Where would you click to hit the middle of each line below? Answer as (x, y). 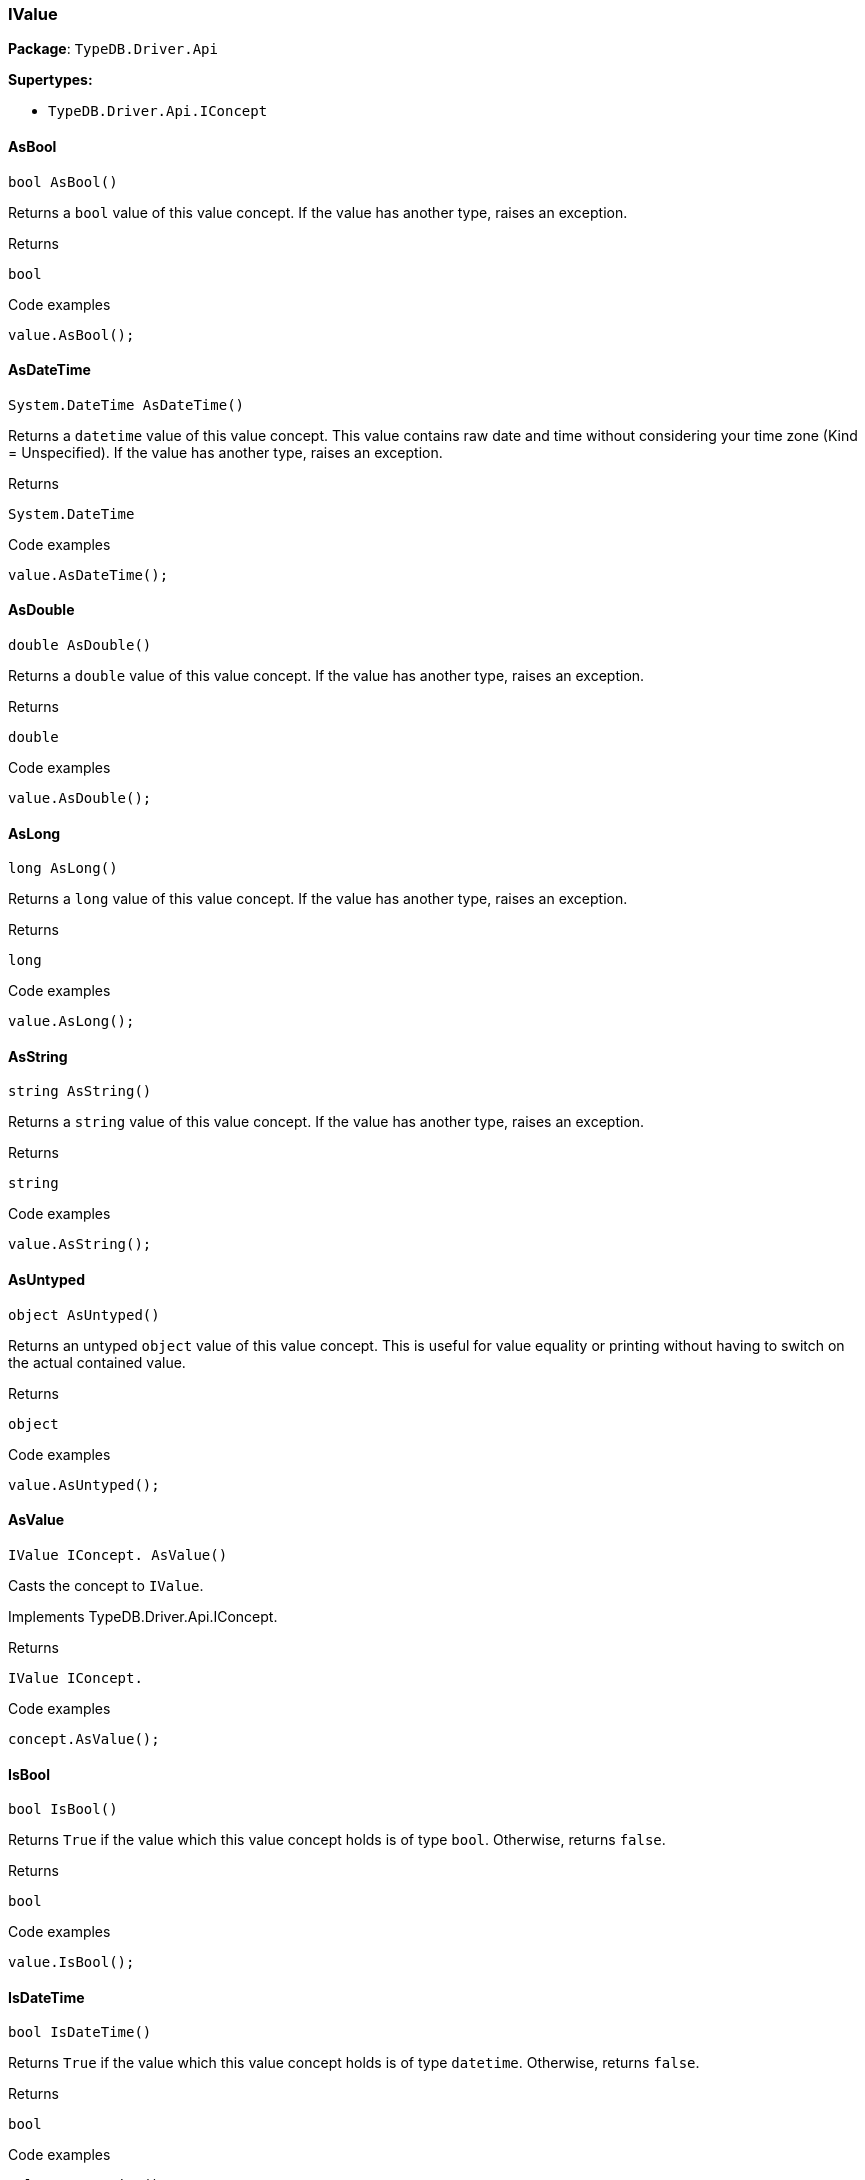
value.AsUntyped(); (84, 1484)
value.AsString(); (80, 1244)
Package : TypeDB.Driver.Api (113, 49)
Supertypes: (50, 80)
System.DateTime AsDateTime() (126, 404)
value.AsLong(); (71, 1021)
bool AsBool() (63, 181)
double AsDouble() (80, 645)
